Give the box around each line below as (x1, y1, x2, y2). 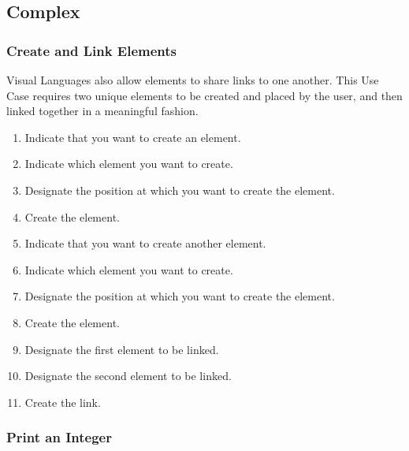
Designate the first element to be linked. (24, 341, 219, 357)
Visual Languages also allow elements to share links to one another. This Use (6, 72, 379, 88)
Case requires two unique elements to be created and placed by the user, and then (6, 87, 403, 103)
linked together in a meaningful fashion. (6, 102, 199, 119)
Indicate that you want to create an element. (24, 129, 241, 145)
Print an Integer (6, 427, 112, 447)
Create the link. (24, 393, 101, 410)
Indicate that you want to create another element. (24, 235, 266, 252)
